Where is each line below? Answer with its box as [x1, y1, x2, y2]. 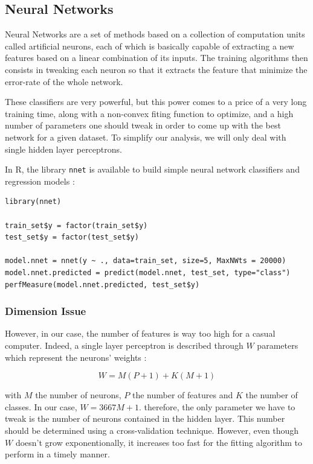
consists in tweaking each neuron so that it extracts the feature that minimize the [5, 63, 308, 75]
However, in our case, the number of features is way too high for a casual [5, 327, 276, 340]
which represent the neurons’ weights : [5, 351, 147, 363]
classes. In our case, [5, 400, 77, 413]
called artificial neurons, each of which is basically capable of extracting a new [5, 39, 294, 52]
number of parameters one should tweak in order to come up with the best [5, 119, 281, 132]
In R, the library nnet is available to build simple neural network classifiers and [5, 163, 300, 176]
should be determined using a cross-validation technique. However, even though [5, 424, 299, 436]
